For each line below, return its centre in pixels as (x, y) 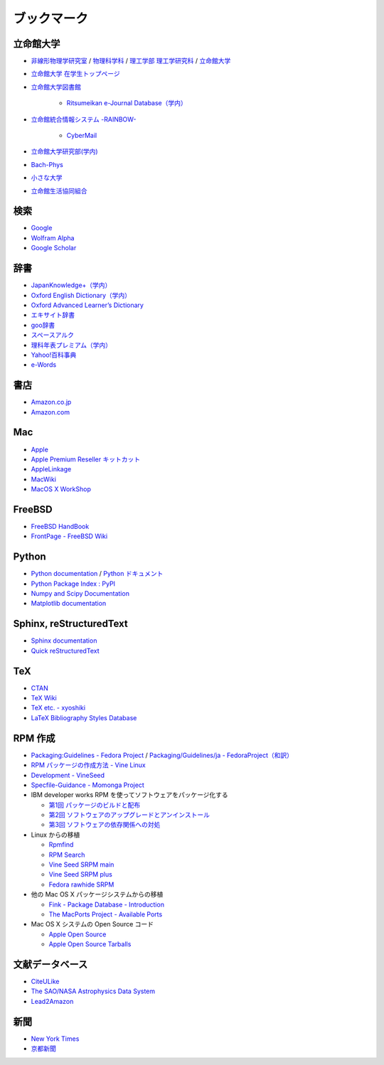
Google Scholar (54, 248)
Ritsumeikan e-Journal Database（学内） (127, 103)
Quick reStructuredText (65, 651)
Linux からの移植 (55, 835)
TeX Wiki (44, 698)
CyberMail (82, 136)
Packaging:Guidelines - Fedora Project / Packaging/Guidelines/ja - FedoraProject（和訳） (162, 755)
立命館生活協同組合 (59, 191)
